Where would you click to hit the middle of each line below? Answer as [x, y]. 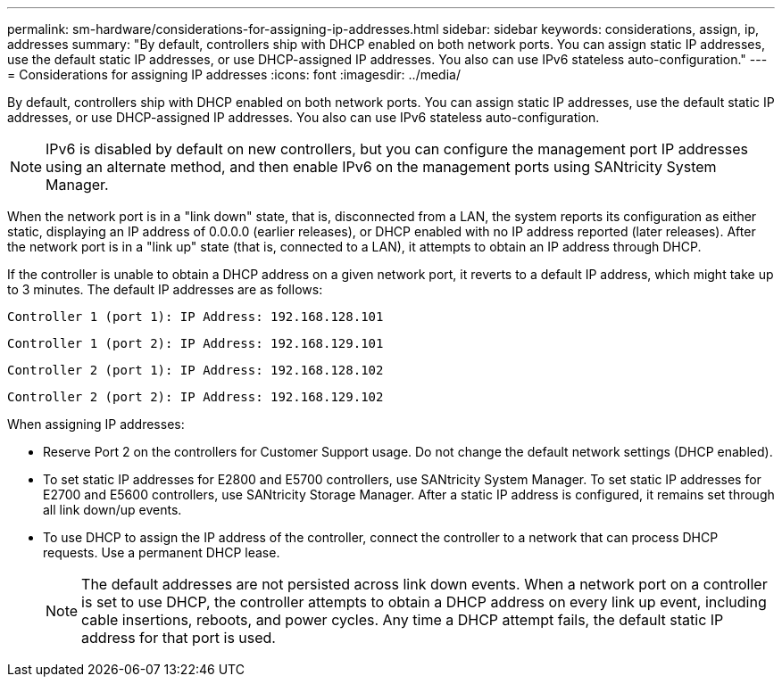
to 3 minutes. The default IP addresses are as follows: [165, 289]
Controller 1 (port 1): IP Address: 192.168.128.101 [195, 317]
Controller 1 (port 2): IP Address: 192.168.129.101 [195, 343]
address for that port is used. [179, 638]
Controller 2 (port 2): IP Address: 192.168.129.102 [195, 397]
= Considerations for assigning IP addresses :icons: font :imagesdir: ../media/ [234, 74]
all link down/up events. [112, 510]
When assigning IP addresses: [96, 424]
